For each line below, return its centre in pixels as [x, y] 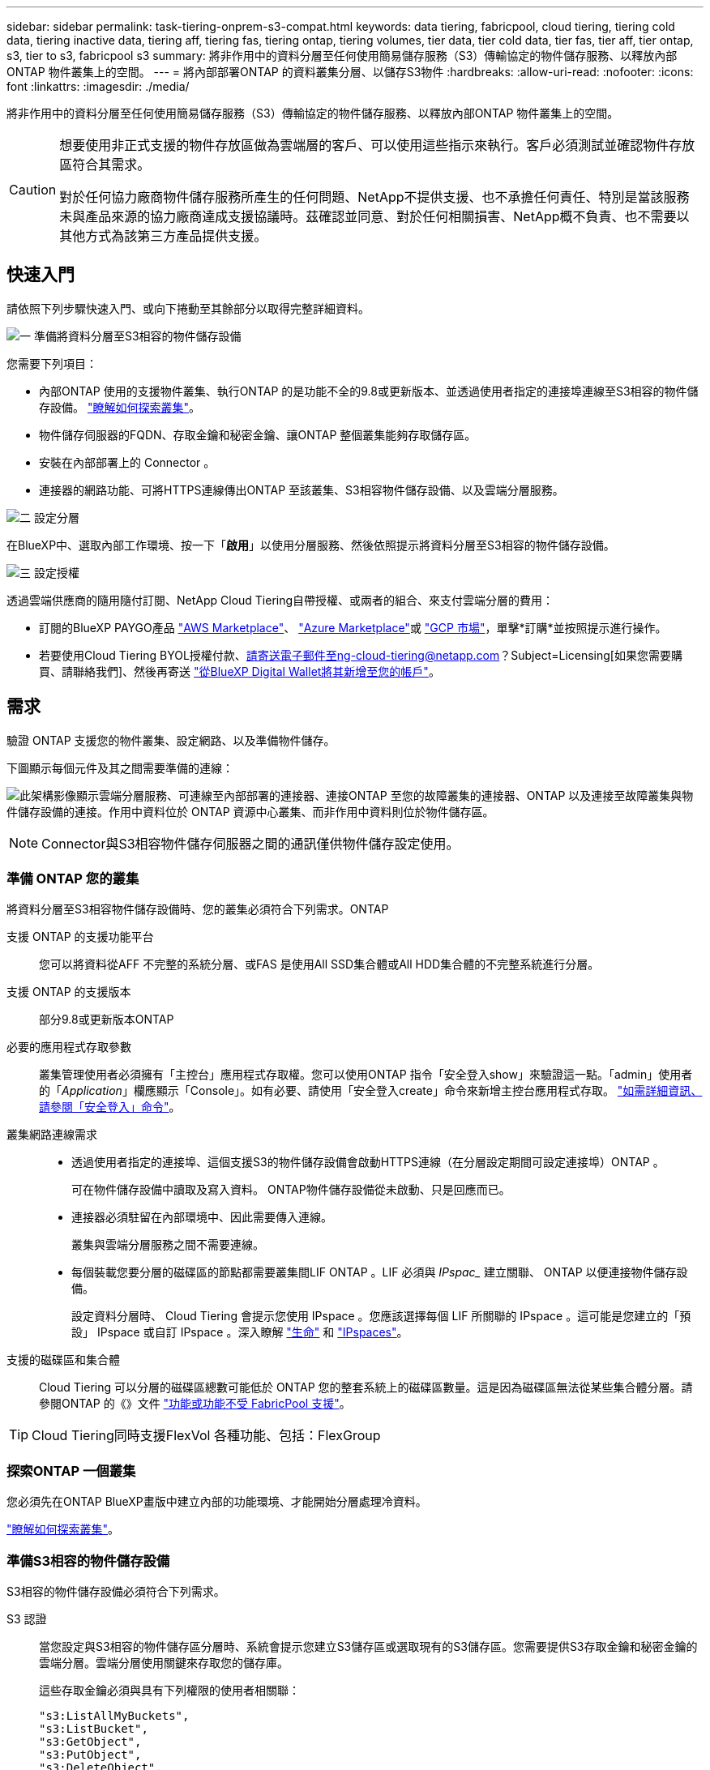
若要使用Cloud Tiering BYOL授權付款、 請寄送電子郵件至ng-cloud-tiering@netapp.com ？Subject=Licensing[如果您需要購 [361, 655]
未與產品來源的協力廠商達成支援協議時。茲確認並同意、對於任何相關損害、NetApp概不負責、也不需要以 [374, 216]
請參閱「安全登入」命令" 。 [110, 1107]
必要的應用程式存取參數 [69, 1047]
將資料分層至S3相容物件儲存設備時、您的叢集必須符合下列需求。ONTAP [198, 909]
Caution [33, 190]
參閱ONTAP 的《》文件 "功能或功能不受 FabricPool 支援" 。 [195, 1404]
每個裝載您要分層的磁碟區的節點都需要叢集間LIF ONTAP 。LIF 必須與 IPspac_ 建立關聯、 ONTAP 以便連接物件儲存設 [380, 1272]
